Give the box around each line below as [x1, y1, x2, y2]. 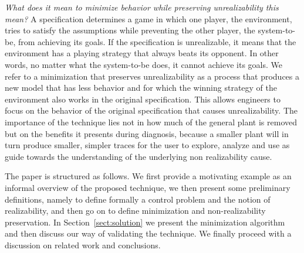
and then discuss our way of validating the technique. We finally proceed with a [5, 227, 292, 240]
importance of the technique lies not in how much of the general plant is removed [5, 115, 298, 128]
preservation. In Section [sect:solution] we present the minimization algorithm [5, 216, 285, 228]
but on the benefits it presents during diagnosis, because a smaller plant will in [5, 127, 289, 139]
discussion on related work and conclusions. [5, 238, 161, 251]
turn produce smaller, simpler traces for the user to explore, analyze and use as [5, 139, 290, 151]
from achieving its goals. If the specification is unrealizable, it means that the [18, 35, 296, 47]
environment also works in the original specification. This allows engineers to [5, 93, 281, 105]
